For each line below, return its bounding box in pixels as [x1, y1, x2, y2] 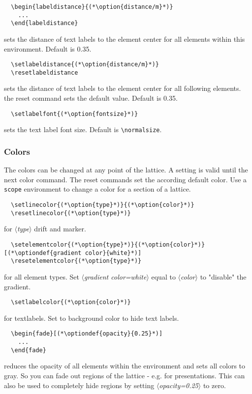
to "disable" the [200, 271, 247, 281]
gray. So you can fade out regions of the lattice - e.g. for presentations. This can [4, 370, 245, 380]
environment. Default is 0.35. [4, 43, 92, 54]
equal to [151, 271, 176, 281]
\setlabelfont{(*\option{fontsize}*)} [11, 110, 138, 117]
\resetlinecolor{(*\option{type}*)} [11, 209, 131, 217]
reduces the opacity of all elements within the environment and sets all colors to [4, 361, 246, 371]
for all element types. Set [4, 271, 79, 281]
